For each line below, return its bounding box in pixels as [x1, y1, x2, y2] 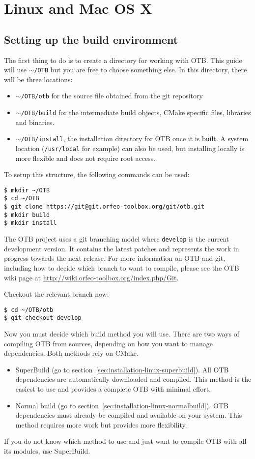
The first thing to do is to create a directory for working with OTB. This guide [4, 55, 242, 65]
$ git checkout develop [4, 314, 82, 322]
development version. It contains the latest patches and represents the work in [4, 243, 239, 253]
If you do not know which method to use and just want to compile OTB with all [4, 436, 247, 446]
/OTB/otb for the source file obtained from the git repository [21, 91, 203, 101]
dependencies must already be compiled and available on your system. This [15, 410, 242, 420]
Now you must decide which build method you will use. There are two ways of [4, 329, 239, 339]
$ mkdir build [4, 211, 50, 218]
